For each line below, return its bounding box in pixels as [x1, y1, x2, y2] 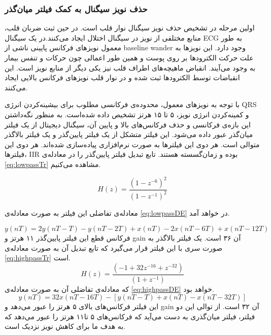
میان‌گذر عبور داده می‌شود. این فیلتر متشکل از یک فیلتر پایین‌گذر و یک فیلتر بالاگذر [5, 129, 253, 140]
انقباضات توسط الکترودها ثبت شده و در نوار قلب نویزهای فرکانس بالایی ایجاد [5, 72, 240, 83]
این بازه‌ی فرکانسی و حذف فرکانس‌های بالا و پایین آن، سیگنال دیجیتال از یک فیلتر [5, 119, 251, 129]
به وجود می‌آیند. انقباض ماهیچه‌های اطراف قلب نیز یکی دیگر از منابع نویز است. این [5, 62, 256, 73]
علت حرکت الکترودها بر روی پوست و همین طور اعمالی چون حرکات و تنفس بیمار [5, 52, 254, 62]
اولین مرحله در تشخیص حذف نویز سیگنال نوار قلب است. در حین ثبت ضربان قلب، [5, 22, 255, 33]
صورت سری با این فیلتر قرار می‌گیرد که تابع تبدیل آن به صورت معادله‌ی [5, 242, 223, 253]
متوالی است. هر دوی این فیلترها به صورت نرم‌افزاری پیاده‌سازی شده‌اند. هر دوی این [5, 139, 260, 149]
